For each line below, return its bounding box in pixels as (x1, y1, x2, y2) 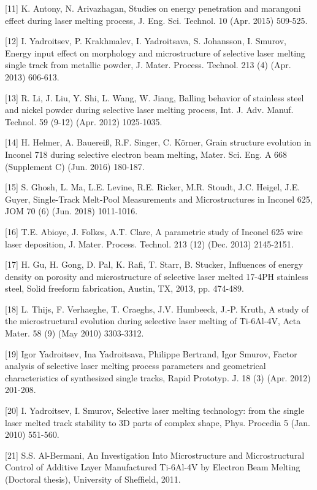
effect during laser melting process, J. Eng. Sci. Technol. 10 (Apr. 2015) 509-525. (5, 14, 308, 26)
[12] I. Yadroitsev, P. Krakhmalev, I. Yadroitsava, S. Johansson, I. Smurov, (5, 34, 287, 47)
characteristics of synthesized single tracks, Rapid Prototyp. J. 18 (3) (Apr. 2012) (5, 371, 311, 384)
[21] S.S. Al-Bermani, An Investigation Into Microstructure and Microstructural (5, 448, 305, 461)
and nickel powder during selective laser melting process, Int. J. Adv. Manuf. (5, 103, 294, 116)
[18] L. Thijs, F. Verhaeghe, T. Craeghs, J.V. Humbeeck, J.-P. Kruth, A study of (5, 302, 309, 315)
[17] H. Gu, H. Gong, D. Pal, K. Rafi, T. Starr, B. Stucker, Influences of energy (5, 258, 304, 271)
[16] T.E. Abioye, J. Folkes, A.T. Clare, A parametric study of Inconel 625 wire (5, 225, 303, 238)
